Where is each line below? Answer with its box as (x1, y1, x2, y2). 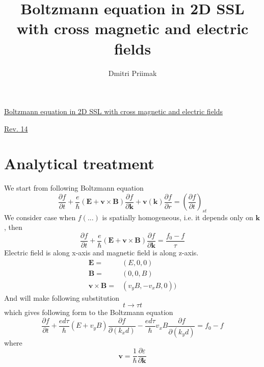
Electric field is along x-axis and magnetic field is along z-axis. (4, 247, 199, 258)
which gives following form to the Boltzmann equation (4, 307, 173, 318)
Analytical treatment (4, 153, 154, 174)
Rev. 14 (4, 123, 28, 134)
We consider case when (4, 212, 76, 222)
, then (4, 222, 22, 232)
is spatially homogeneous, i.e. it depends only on (102, 212, 253, 222)
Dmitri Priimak (108, 67, 157, 78)
